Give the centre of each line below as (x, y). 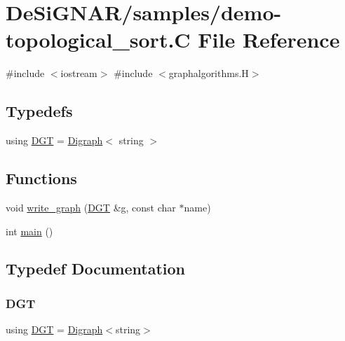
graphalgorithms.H (209, 73)
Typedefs (39, 111)
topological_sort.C (98, 40)
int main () (29, 231)
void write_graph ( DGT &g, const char (91, 207)
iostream (79, 73)
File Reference (269, 40)
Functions (41, 178)
